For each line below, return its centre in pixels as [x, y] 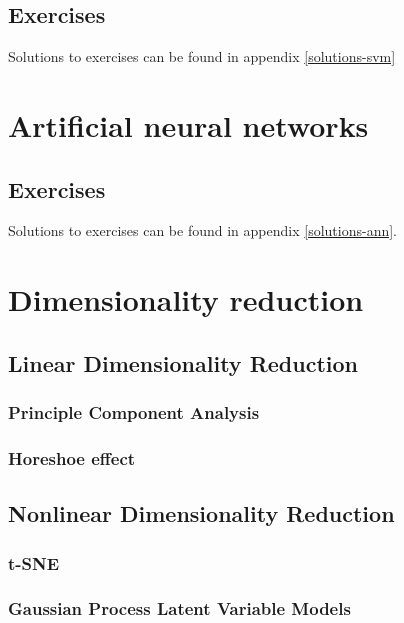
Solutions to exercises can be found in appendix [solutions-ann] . [202, 230]
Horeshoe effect [72, 457]
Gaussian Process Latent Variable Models [179, 608]
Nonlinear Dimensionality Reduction [201, 513]
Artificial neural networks [188, 124]
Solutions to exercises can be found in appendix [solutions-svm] [202, 56]
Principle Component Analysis [134, 412]
